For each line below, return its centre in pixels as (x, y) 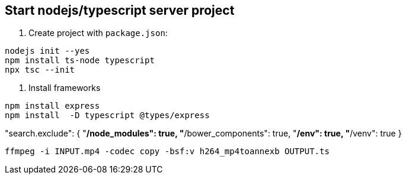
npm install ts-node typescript (80, 61)
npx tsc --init (40, 70)
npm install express (52, 106)
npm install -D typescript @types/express (107, 115)
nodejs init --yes (47, 51)
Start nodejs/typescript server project (120, 10)
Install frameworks (65, 88)
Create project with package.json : (98, 33)
